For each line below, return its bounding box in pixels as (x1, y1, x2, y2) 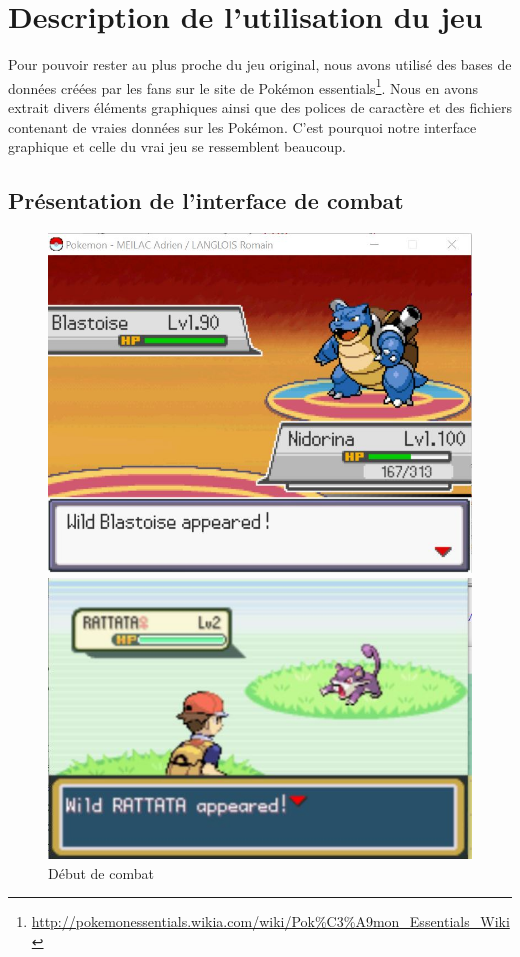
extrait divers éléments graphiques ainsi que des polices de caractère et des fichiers (8, 96, 512, 117)
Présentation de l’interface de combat (8, 185, 404, 216)
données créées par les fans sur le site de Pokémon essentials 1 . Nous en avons (8, 74, 479, 98)
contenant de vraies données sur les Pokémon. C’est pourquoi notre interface (8, 116, 477, 137)
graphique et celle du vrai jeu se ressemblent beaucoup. (8, 136, 346, 157)
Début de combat (48, 862, 154, 883)
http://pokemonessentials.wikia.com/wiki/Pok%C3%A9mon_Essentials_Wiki (31, 911, 510, 932)
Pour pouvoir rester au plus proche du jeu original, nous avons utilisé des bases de (8, 54, 512, 75)
